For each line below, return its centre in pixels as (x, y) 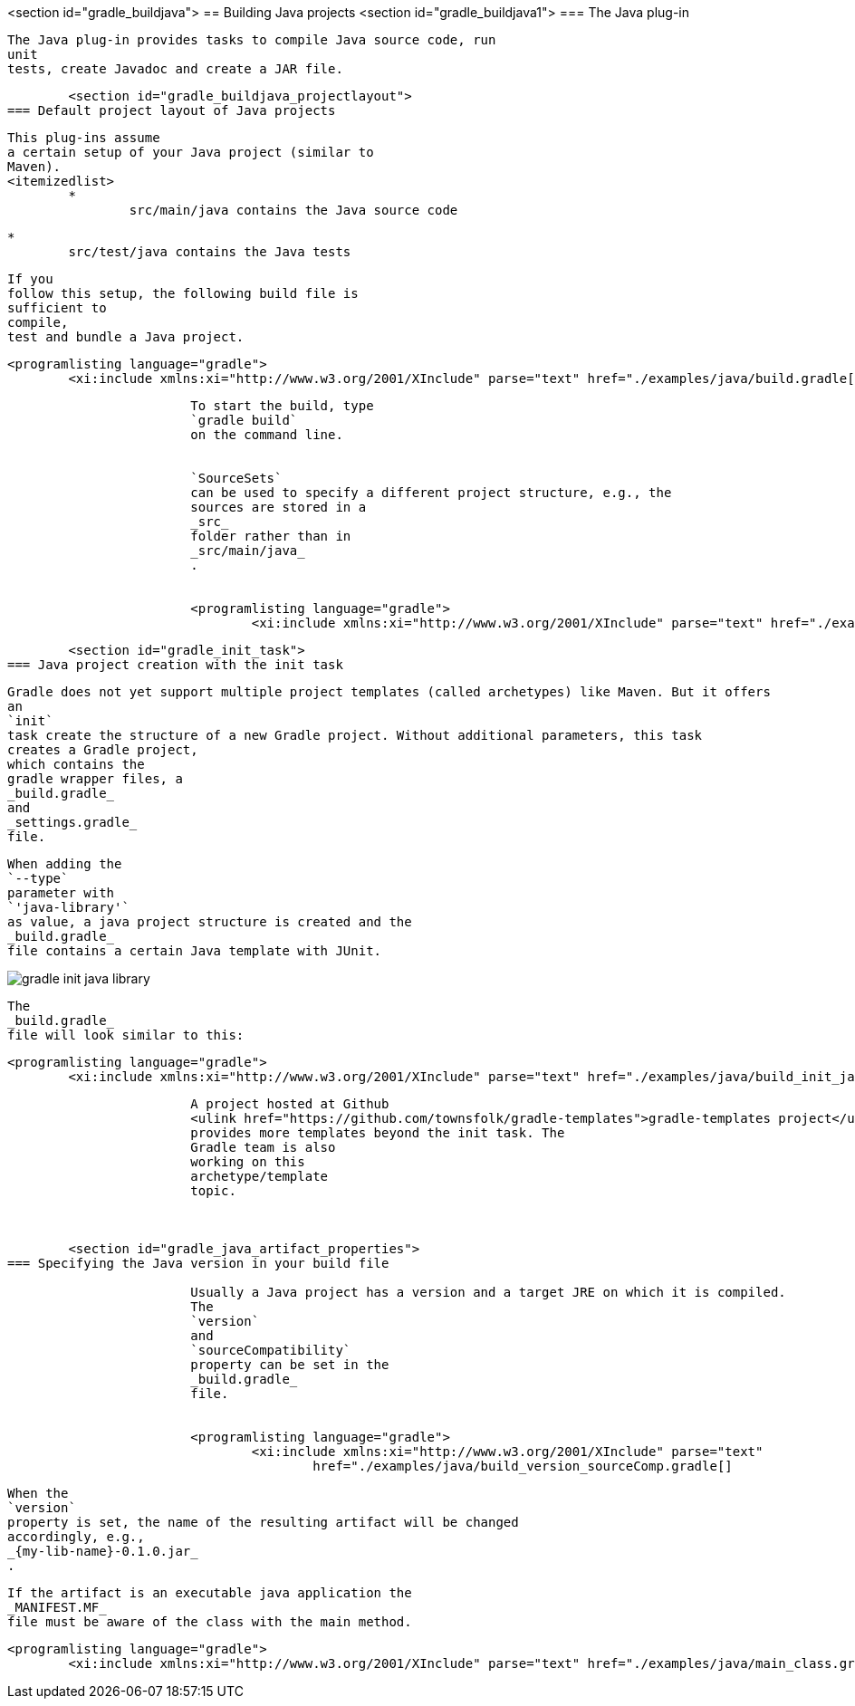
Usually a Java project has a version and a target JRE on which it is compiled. (488, 1292)
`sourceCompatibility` (271, 1350)
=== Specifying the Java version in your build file (198, 1263)
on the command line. (267, 435)
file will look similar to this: (126, 1035)
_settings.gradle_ (72, 822)
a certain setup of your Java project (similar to (191, 152)
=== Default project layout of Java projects (172, 110)
